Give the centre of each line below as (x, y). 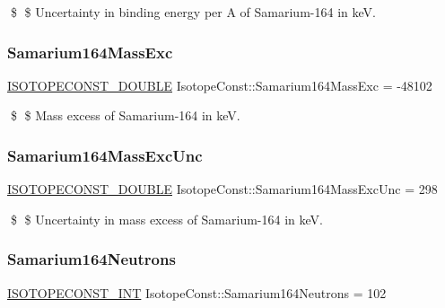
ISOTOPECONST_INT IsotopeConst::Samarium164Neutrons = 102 (197, 292)
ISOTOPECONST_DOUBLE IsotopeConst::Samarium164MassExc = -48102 (220, 85)
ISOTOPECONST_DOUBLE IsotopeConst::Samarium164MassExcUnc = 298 (222, 189)
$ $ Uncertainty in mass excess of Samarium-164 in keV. (166, 219)
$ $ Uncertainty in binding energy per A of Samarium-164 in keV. (193, 12)
